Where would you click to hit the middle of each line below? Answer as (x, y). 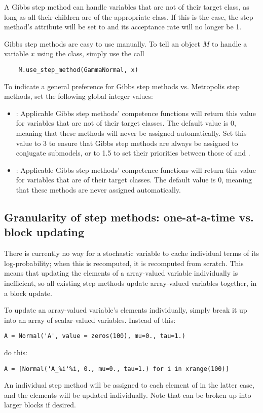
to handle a (229, 43)
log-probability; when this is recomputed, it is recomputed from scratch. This (124, 263)
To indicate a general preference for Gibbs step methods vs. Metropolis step (122, 86)
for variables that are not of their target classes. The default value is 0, (126, 123)
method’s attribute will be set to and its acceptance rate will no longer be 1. (123, 27)
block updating (44, 232)
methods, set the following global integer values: (79, 96)
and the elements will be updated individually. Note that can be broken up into (128, 395)
